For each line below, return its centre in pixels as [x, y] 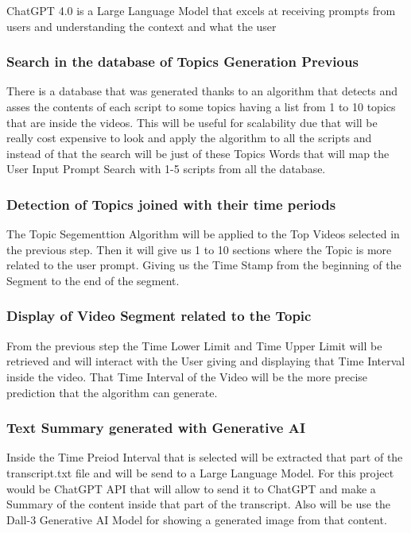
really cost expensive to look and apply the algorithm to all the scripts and [189, 138]
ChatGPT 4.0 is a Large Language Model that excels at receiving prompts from [201, 10]
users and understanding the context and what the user [142, 26]
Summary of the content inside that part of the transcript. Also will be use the [199, 504]
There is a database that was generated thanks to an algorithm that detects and [202, 91]
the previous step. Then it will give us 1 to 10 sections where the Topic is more [199, 249]
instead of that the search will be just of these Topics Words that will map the [198, 153]
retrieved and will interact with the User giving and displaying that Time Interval [206, 361]
